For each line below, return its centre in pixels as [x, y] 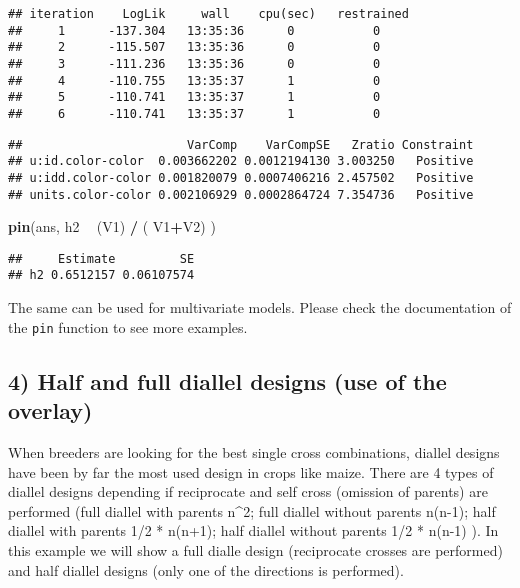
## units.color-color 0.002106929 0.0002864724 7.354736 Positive [241, 194]
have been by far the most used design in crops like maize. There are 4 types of [251, 471]
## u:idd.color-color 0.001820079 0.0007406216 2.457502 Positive [241, 177]
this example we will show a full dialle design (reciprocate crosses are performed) [255, 549]
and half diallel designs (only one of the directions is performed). [206, 569]
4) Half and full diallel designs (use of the [227, 380]
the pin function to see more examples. [128, 326]
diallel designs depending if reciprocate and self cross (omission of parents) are [248, 491]
